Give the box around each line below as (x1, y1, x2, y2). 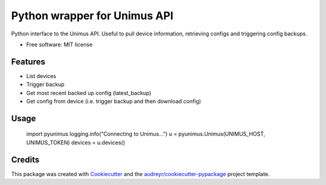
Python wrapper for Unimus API (11, 9, 174, 22)
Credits (11, 154, 40, 165)
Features (11, 56, 45, 67)
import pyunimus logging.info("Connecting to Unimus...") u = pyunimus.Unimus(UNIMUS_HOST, (26, 130, 266, 138)
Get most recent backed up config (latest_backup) (26, 89, 152, 96)
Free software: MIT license (26, 41, 93, 48)
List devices (26, 72, 57, 79)
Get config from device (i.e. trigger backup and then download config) (26, 98, 202, 105)
